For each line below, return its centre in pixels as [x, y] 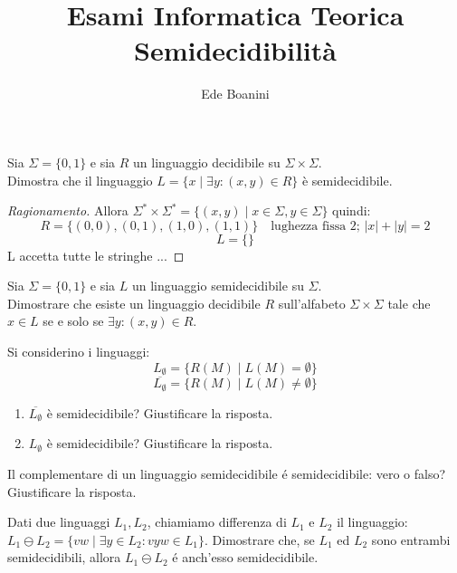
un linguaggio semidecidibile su [218, 286]
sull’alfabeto [312, 303]
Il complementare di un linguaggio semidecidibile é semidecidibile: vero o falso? [227, 473]
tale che [409, 303]
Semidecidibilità [235, 50]
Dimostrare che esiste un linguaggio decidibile [134, 303]
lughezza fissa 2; [315, 226]
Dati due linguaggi [59, 522]
